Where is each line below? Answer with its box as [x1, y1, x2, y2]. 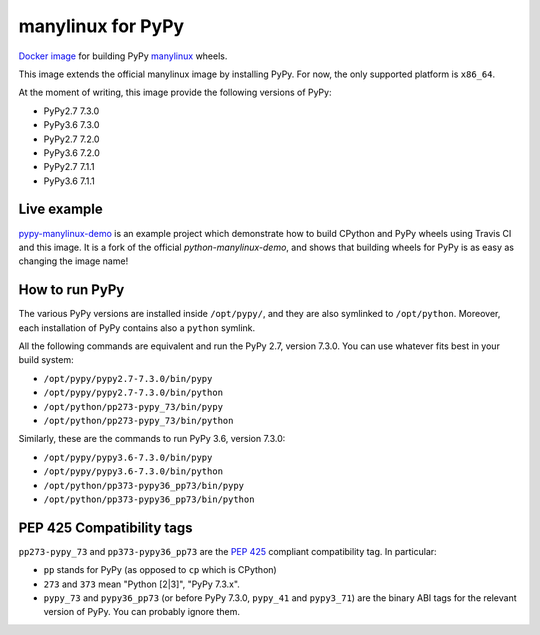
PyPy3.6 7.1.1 [43, 175, 95, 187]
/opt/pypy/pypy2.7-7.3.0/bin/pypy [43, 373, 213, 384]
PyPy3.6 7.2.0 [43, 146, 100, 159]
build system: [18, 354, 74, 366]
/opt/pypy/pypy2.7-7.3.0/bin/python [43, 387, 224, 399]
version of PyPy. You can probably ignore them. [43, 606, 240, 618]
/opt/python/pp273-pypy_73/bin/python [43, 415, 234, 426]
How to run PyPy [18, 281, 125, 299]
